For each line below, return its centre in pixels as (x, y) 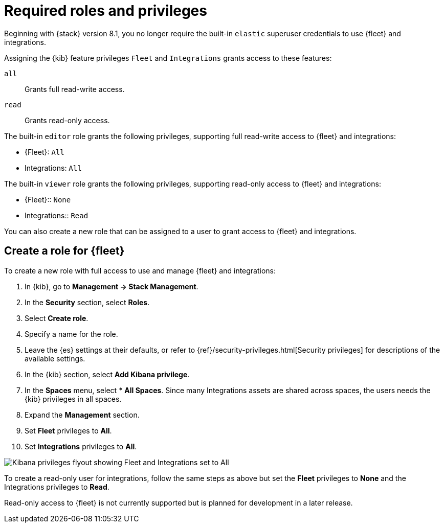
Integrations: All (53, 168)
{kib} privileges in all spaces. (73, 399)
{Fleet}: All (45, 152)
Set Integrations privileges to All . (81, 446)
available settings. (55, 358)
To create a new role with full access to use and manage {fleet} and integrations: (140, 270)
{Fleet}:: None (48, 199)
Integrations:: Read (57, 215)
